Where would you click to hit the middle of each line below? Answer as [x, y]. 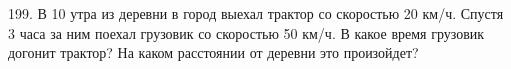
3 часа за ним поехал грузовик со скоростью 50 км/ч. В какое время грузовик [246, 32]
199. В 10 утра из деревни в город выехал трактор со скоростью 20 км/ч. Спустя [256, 13]
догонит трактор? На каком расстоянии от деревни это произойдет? [213, 52]
